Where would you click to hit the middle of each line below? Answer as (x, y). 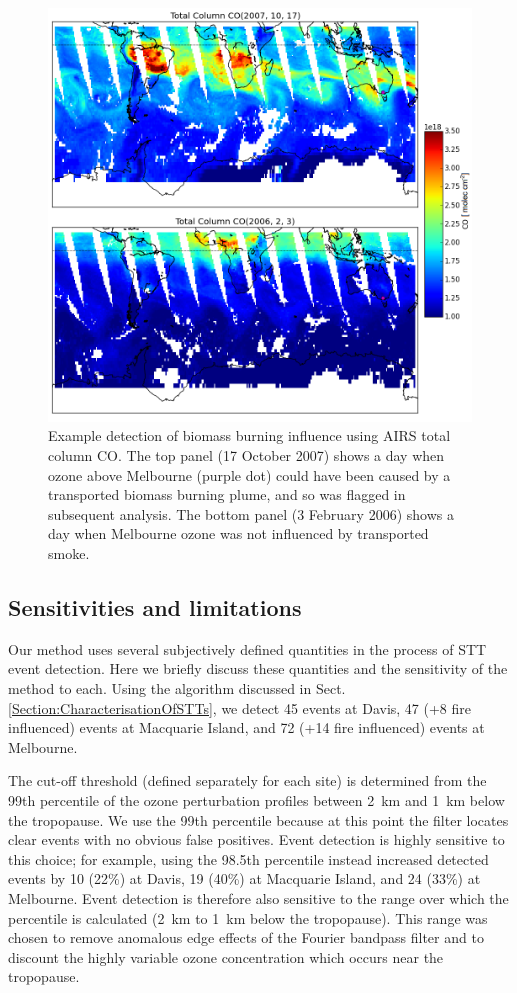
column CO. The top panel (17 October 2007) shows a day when (246, 455)
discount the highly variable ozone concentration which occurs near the (226, 956)
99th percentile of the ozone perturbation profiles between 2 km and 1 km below (256, 800)
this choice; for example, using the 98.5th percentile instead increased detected (248, 858)
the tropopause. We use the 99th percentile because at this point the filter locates (258, 819)
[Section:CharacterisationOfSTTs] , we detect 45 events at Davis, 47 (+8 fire (239, 707)
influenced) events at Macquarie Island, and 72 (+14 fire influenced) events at (246, 727)
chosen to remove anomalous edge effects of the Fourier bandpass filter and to (246, 937)
